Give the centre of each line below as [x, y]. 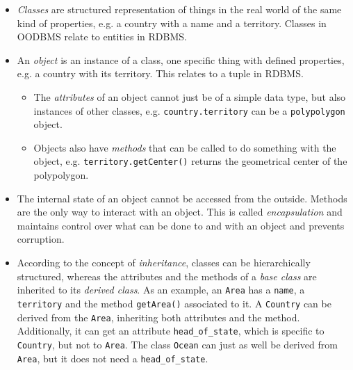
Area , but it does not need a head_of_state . [113, 358]
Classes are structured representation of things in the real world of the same [179, 9]
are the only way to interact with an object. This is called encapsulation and [180, 212]
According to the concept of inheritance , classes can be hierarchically [164, 263]
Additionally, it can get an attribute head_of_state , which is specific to [171, 331]
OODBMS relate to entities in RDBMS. [102, 37]
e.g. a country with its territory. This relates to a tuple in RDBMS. [160, 73]
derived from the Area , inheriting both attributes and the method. [158, 317]
